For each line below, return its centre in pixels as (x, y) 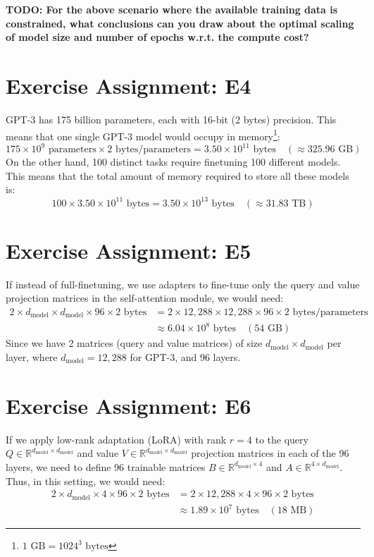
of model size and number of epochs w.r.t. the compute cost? (157, 37)
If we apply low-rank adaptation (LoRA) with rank (116, 439)
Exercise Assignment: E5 (129, 250)
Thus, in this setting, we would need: (86, 481)
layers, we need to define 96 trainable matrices (106, 466)
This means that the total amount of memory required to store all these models (177, 175)
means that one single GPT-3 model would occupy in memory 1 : (143, 135)
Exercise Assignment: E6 (129, 405)
